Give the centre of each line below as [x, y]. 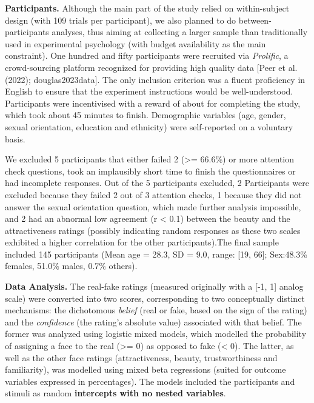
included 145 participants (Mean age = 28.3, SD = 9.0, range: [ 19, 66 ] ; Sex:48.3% [156, 254]
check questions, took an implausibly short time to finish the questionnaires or [150, 171]
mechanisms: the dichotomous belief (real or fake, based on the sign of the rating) [156, 310]
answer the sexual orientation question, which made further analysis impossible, [153, 206]
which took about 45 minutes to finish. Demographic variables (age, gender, [145, 115]
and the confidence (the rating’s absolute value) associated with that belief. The [153, 321]
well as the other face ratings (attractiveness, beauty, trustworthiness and [141, 357]
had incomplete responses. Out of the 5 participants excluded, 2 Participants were [157, 183]
